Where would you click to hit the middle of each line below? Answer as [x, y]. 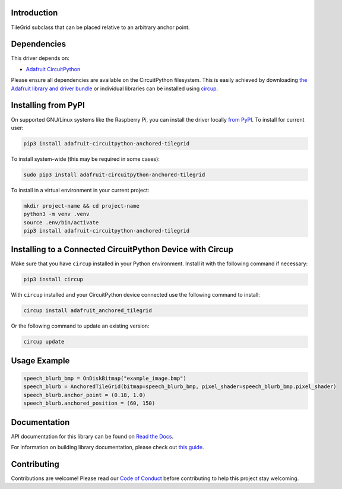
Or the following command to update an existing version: [80, 326]
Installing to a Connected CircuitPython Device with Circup [122, 250]
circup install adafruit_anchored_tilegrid [88, 311]
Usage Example [40, 361]
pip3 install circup [53, 280]
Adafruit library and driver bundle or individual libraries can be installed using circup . [115, 88]
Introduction [34, 13]
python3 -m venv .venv [56, 214]
